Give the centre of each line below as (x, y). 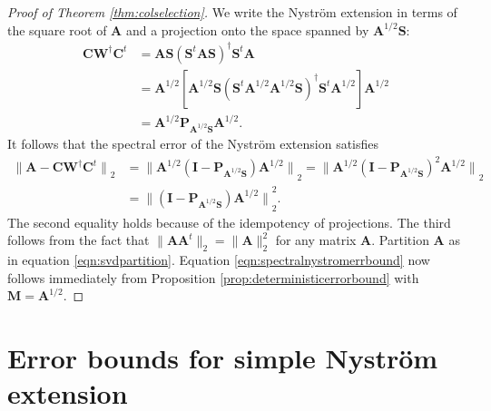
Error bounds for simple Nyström (223, 358)
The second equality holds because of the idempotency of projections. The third (229, 222)
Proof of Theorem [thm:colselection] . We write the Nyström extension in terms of (232, 12)
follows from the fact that (79, 240)
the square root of (57, 29)
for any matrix (316, 240)
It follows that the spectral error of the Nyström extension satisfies (193, 144)
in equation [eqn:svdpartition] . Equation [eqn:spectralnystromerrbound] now (219, 260)
